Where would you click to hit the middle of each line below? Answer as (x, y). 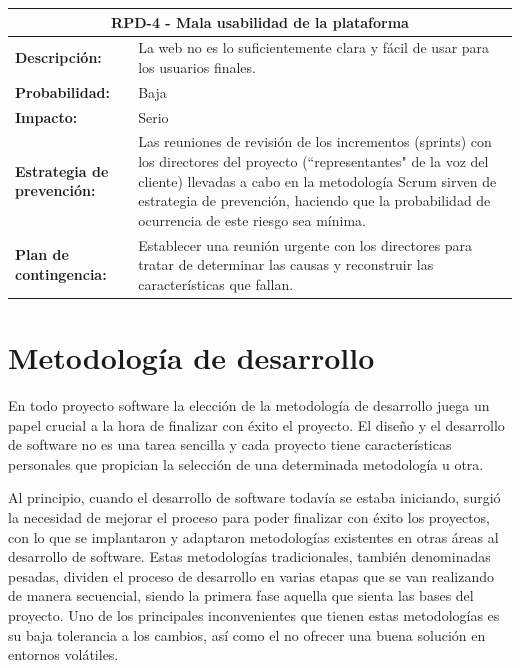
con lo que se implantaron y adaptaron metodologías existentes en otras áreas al (253, 536)
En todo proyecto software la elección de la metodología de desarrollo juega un (249, 405)
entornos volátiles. (63, 654)
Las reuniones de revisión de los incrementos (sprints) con (315, 141)
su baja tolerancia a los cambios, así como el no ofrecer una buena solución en (247, 634)
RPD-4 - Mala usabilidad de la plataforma (260, 21)
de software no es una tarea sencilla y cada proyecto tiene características (230, 444)
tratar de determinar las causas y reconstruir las (286, 264)
